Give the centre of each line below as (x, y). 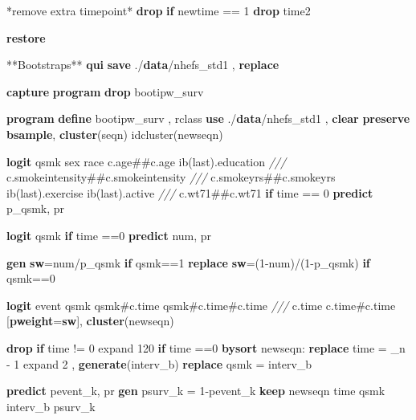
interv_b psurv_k (51, 406)
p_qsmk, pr (36, 208)
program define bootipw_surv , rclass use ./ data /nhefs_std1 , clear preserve (208, 118)
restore (26, 37)
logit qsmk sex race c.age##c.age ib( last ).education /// (147, 161)
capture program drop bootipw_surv (105, 91)
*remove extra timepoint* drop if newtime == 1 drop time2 (159, 10)
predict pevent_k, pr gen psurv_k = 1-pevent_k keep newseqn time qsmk (196, 391)
